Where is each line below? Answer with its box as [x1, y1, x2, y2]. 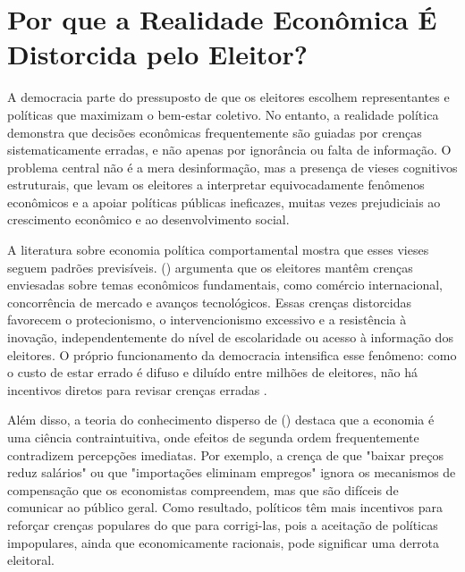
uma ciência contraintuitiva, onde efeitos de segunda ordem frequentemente [7, 428, 419, 446]
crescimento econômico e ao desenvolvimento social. [7, 210, 290, 229]
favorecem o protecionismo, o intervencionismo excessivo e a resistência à [7, 310, 407, 329]
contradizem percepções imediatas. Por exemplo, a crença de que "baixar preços [7, 445, 444, 464]
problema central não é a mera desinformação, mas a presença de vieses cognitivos [7, 157, 458, 176]
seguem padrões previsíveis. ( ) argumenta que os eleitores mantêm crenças [7, 257, 413, 276]
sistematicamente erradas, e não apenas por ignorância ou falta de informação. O [7, 140, 452, 159]
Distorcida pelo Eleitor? [7, 36, 308, 72]
